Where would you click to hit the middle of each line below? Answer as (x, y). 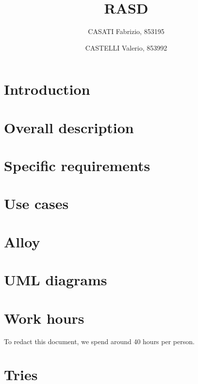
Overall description (69, 127)
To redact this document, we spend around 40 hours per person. (99, 341)
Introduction (47, 89)
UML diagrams (56, 280)
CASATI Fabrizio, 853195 (126, 31)
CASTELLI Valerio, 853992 (126, 47)
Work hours (44, 318)
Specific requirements (77, 166)
